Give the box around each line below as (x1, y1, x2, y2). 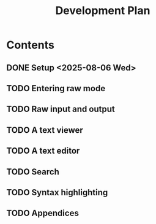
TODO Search (6, 166, 59, 177)
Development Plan (55, 4, 150, 18)
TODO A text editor (6, 146, 80, 156)
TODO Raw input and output (6, 104, 115, 114)
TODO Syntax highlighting (6, 187, 108, 198)
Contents (6, 38, 55, 52)
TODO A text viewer (6, 125, 84, 135)
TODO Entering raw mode (6, 83, 106, 94)
